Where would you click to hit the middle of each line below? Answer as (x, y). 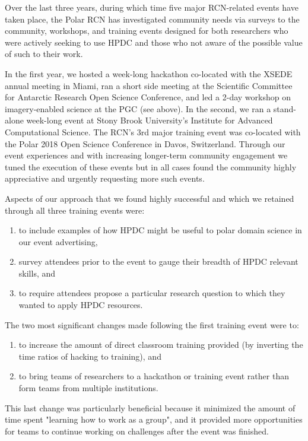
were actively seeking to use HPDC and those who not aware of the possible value (154, 42)
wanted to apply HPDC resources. (81, 305)
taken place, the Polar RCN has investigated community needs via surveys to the (152, 19)
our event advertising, (58, 241)
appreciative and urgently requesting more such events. (105, 178)
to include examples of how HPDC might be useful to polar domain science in (160, 230)
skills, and (37, 273)
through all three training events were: (75, 210)
